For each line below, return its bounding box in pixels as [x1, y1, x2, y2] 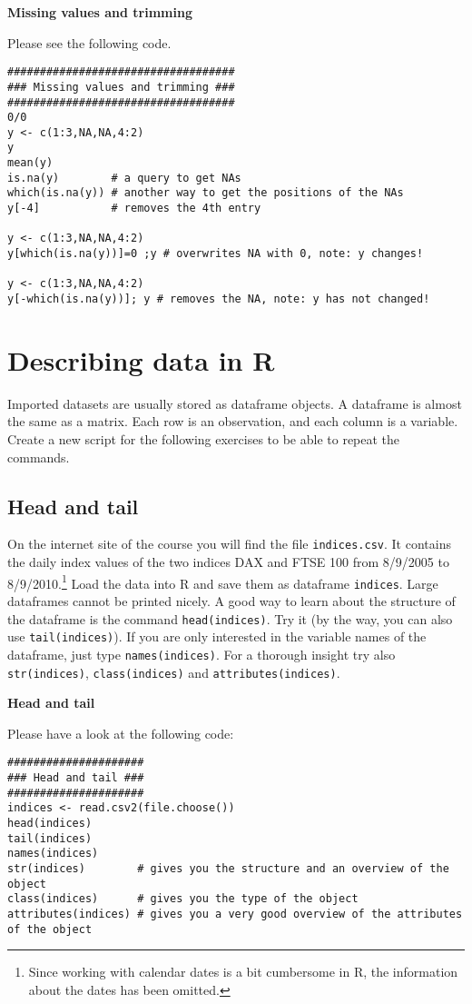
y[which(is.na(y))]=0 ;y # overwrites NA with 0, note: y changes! [7, 247, 424, 261]
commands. [7, 447, 70, 466]
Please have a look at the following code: [7, 723, 234, 742]
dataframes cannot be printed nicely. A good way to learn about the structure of [7, 591, 456, 610]
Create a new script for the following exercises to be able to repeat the [7, 430, 400, 448]
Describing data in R [7, 341, 275, 378]
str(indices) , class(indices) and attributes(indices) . [7, 662, 340, 681]
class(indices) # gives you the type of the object [7, 892, 359, 906]
